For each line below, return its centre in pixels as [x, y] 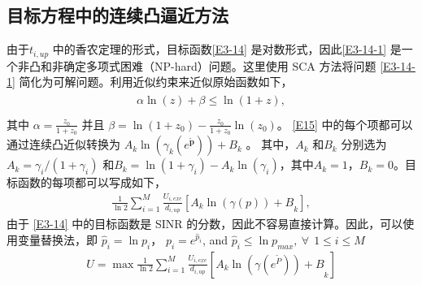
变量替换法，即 [57, 239]
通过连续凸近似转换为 [63, 144]
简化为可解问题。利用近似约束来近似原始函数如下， [156, 82]
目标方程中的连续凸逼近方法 [117, 15]
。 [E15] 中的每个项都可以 [345, 124]
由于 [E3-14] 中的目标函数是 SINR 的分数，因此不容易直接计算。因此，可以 [205, 224]
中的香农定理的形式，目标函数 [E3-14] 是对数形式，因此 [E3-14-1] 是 [227, 49]
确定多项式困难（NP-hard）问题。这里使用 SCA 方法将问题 [220, 65]
